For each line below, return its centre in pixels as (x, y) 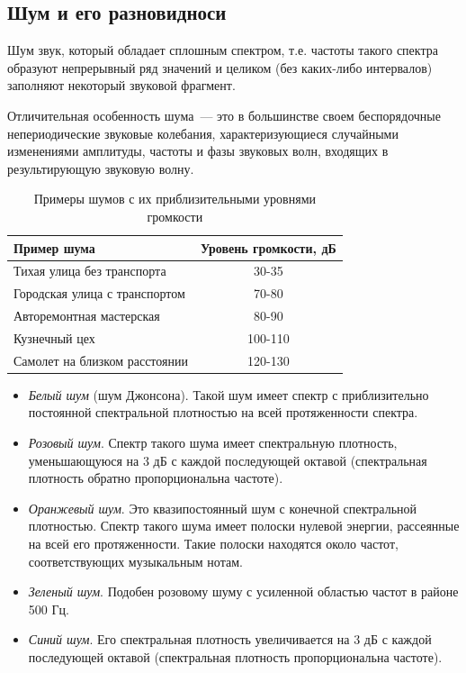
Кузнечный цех (54, 337)
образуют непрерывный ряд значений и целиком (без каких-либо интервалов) (220, 67)
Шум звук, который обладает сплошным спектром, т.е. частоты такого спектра (223, 50)
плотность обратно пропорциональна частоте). (156, 478)
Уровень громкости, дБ (268, 247)
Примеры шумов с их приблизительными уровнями (175, 199)
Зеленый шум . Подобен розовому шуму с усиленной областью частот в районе (243, 591)
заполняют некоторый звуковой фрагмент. (121, 85)
